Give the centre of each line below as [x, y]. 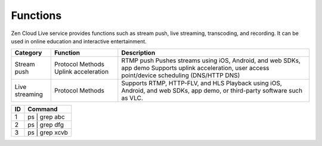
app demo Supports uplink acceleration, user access [195, 68]
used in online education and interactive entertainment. [79, 41]
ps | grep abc [46, 117]
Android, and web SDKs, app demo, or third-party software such [212, 91]
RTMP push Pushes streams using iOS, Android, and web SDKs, [211, 61]
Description [138, 53]
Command [43, 109]
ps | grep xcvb [48, 132]
